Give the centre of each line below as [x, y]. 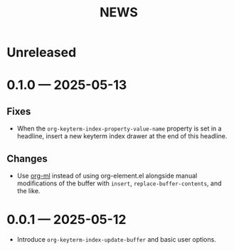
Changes [27, 159]
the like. [28, 191]
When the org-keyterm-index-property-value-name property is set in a [119, 128]
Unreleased [42, 52]
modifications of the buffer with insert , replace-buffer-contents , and [119, 183]
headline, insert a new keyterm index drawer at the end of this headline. [122, 136]
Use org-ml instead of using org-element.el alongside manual [107, 176]
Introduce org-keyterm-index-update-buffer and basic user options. [116, 239]
